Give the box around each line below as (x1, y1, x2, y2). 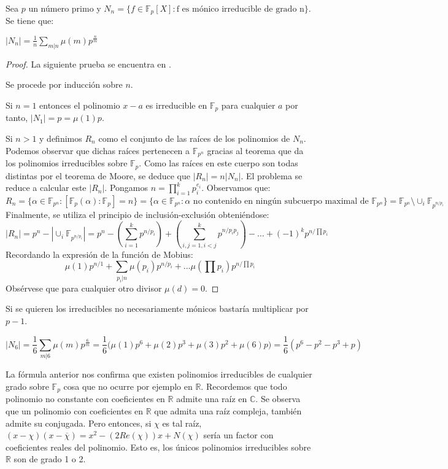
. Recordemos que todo (201, 379, 287, 392)
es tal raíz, (162, 416, 202, 429)
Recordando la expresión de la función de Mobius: (6, 247, 193, 260)
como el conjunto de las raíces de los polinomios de (98, 132, 290, 145)
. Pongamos (104, 181, 148, 194)
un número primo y (28, 2, 101, 14)
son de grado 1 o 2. (14, 452, 86, 465)
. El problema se (241, 169, 303, 182)
